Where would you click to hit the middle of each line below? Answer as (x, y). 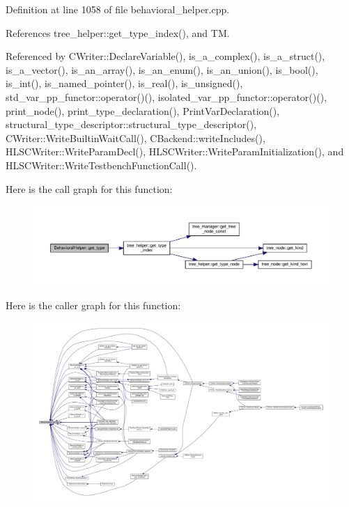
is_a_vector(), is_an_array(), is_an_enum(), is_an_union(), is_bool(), (162, 69)
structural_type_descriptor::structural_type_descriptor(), (131, 124)
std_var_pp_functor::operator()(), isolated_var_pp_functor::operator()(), (166, 96)
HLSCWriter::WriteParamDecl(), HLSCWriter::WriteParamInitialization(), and (175, 151)
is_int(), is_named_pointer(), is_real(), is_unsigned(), (124, 83)
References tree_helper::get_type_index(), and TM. (118, 32)
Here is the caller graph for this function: (93, 305)
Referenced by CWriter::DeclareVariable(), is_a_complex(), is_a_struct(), (165, 56)
